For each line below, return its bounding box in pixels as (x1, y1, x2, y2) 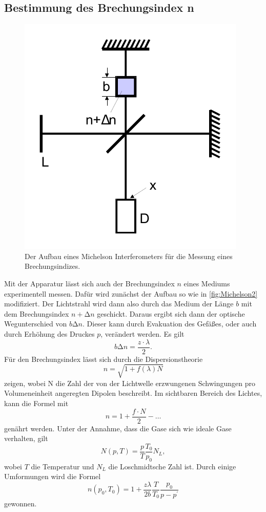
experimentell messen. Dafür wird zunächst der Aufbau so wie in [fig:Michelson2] (4, 288, 258, 299)
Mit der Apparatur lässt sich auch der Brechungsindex (4, 278, 175, 288)
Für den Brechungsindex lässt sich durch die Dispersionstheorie (4, 353, 203, 364)
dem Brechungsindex (4, 308, 69, 319)
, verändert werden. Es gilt (100, 328, 185, 339)
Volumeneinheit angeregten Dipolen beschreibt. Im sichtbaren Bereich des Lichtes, (4, 388, 262, 398)
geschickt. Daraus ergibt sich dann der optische (97, 308, 245, 319)
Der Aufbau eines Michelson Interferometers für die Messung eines (25, 250, 233, 261)
